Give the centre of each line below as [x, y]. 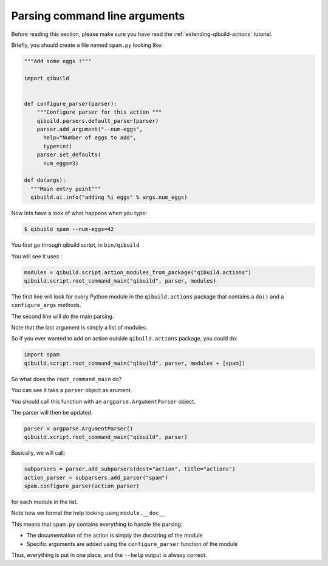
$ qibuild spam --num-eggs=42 [69, 229]
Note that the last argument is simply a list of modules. [79, 328]
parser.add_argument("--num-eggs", [90, 129]
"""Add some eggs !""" [58, 61]
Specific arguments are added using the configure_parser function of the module [132, 544]
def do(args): [45, 180]
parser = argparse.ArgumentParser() [79, 428]
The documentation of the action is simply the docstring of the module [114, 536]
